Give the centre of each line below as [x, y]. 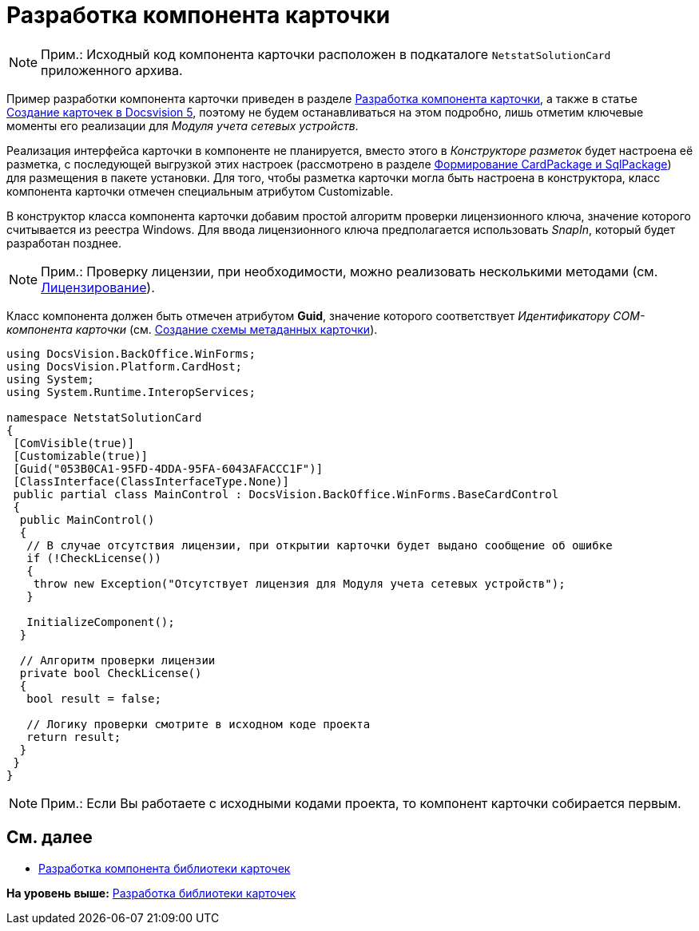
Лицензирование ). [98, 287]
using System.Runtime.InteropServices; [131, 392]
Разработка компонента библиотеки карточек [165, 868]
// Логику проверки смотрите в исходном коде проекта [199, 724]
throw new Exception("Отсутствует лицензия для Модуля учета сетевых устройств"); [299, 583]
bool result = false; [94, 698]
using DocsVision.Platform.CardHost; [125, 366]
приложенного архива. [112, 70]
